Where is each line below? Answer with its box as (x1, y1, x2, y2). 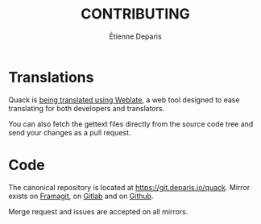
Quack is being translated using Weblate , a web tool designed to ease (8, 94, 240, 105)
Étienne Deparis (108, 31, 163, 41)
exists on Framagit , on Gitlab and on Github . (8, 191, 154, 201)
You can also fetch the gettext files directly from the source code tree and (8, 118, 254, 129)
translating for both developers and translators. (8, 103, 165, 113)
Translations (8, 68, 94, 86)
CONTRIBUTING (80, 5, 191, 23)
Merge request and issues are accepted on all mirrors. (8, 206, 188, 216)
